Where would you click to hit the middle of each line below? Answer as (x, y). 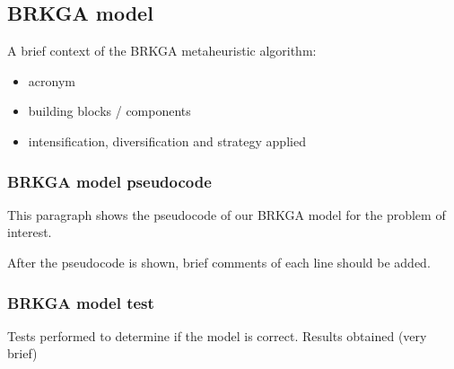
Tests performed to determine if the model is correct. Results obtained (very (217, 335)
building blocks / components (109, 111)
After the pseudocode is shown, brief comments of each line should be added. (219, 262)
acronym (52, 80)
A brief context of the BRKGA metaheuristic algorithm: (162, 51)
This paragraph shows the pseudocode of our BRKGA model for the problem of (227, 214)
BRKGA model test (81, 302)
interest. (30, 232)
